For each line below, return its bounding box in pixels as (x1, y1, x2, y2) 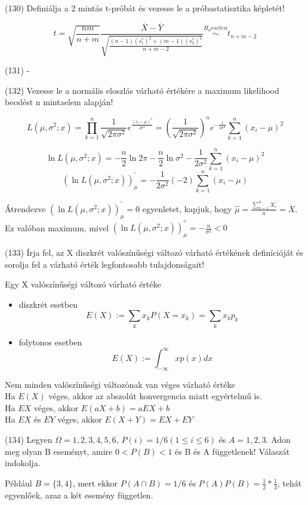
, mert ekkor (72, 476, 118, 489)
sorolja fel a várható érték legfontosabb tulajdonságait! (5, 258, 205, 270)
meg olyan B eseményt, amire (5, 445, 113, 457)
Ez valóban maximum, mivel (5, 221, 109, 234)
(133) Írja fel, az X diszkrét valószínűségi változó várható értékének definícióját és (5, 246, 303, 259)
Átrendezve (5, 202, 46, 215)
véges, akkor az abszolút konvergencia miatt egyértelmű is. (48, 390, 262, 402)
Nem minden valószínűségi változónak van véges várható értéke (5, 378, 235, 390)
